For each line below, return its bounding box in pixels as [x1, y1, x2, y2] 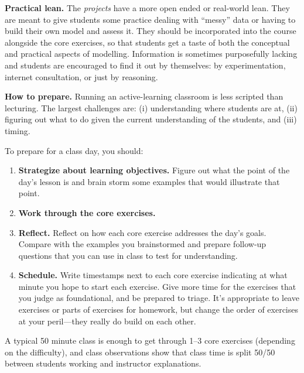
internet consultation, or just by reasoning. [5, 70, 158, 83]
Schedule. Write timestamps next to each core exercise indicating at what [18, 269, 288, 281]
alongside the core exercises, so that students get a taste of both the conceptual [5, 36, 290, 48]
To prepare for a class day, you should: [5, 144, 144, 156]
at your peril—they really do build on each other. [18, 314, 196, 327]
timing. [5, 124, 30, 136]
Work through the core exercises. [18, 206, 156, 218]
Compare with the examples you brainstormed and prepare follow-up [18, 238, 267, 250]
